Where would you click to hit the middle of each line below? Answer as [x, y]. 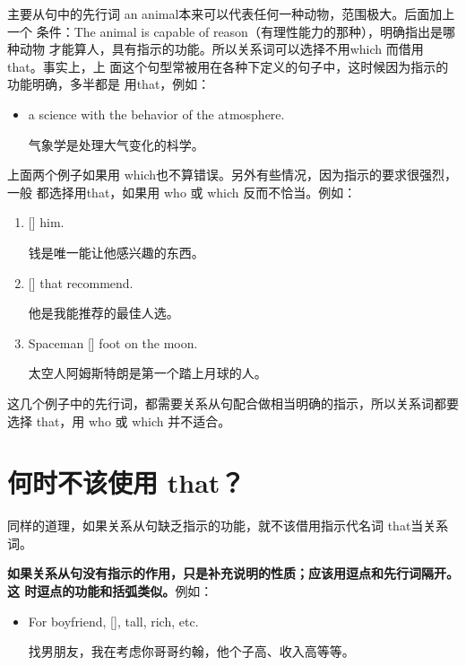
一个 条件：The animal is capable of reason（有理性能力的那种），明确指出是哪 [231, 31]
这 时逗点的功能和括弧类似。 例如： [110, 591]
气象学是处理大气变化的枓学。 [116, 144]
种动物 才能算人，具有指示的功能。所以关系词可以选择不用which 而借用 [216, 49]
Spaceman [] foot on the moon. [113, 342]
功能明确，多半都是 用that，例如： [109, 84]
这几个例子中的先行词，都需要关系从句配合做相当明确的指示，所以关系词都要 [233, 403]
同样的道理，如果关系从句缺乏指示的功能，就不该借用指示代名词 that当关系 [228, 526]
